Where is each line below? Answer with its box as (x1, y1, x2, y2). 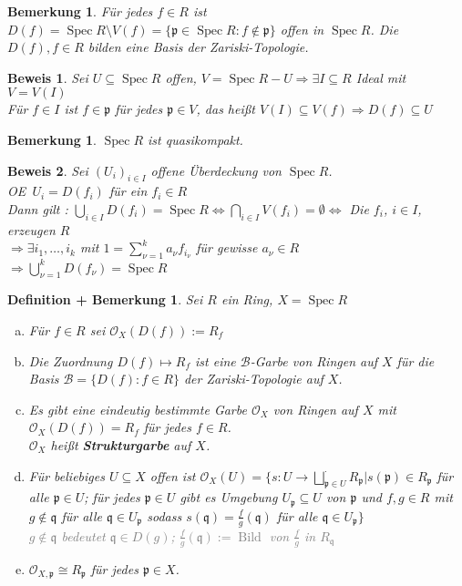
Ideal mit (355, 67, 406, 87)
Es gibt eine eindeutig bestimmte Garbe (28, 399, 247, 418)
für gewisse (196, 238, 258, 257)
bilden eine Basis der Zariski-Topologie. (87, 37, 309, 57)
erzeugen (7, 220, 56, 239)
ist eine (195, 351, 236, 370)
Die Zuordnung (28, 351, 113, 370)
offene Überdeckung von (150, 160, 282, 180)
